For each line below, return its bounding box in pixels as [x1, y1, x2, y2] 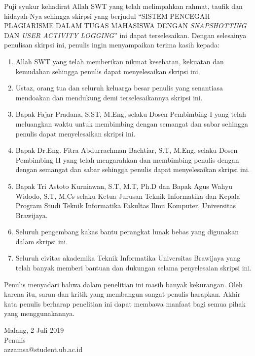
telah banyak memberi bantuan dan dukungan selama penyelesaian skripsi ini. [15, 263, 252, 273]
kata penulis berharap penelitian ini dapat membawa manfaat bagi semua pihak [4, 298, 246, 309]
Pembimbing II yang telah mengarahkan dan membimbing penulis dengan [15, 154, 239, 165]
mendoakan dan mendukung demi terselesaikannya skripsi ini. [15, 92, 203, 102]
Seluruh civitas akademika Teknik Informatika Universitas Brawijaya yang [15, 253, 241, 263]
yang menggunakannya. [4, 308, 75, 318]
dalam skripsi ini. [15, 236, 68, 246]
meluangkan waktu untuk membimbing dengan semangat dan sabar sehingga [15, 118, 249, 129]
